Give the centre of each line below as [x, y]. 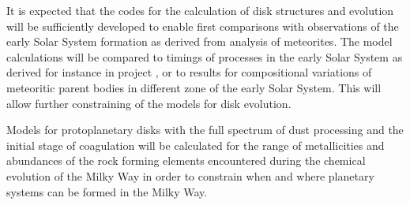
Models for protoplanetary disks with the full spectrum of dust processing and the [205, 130]
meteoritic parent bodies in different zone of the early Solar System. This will [194, 87]
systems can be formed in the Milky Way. [107, 191]
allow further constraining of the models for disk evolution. [149, 103]
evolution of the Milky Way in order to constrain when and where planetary [190, 175]
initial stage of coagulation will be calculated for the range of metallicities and [196, 145]
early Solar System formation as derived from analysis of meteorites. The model [199, 41]
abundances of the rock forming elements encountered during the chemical [186, 160]
